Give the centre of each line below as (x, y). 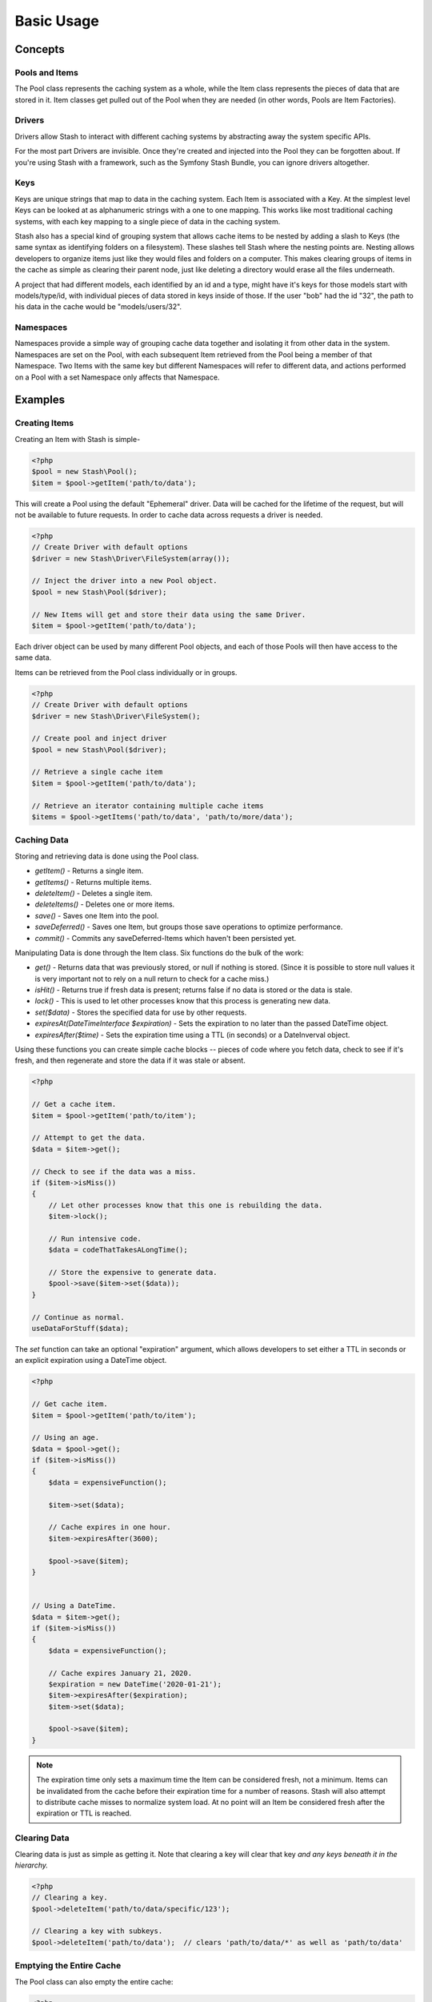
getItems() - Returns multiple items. (93, 882)
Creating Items (44, 423)
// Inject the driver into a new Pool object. (124, 581)
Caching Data (42, 840)
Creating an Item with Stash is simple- (78, 439)
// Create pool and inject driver (99, 738)
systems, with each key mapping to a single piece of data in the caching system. (148, 221)
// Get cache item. (70, 1404)
